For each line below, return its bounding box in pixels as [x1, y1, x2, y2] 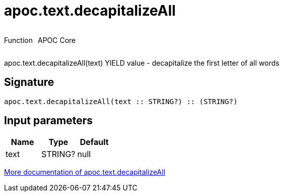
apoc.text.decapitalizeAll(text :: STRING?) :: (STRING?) [4, 97, 238, 106]
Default [80, 137, 109, 148]
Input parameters [4, 114, 93, 127]
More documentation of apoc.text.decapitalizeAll [4, 168, 166, 177]
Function [4, 35, 33, 44]
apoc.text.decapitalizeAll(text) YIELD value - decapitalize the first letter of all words [4, 58, 279, 67]
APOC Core [37, 35, 76, 44]
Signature [4, 76, 54, 89]
